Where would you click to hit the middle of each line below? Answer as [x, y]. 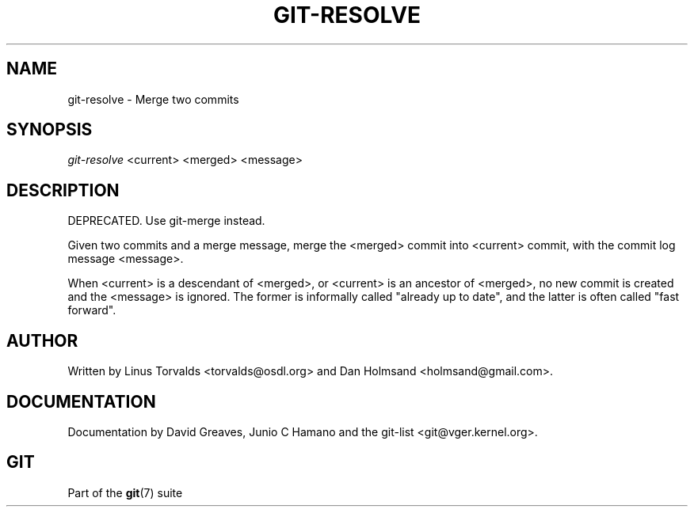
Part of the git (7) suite [125, 492]
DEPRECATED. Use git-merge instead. [166, 221]
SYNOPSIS [50, 130]
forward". [92, 310]
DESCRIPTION [63, 190]
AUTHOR [42, 340]
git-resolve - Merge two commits [153, 99]
